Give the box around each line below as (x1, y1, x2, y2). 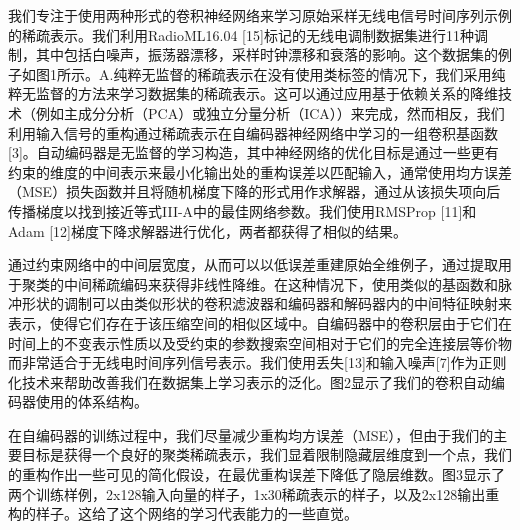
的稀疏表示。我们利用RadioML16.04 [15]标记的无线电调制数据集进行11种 (8, 24, 474, 45)
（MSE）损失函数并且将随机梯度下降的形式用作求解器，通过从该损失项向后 (8, 181, 501, 202)
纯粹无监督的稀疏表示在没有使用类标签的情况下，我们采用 (113, 63, 492, 84)
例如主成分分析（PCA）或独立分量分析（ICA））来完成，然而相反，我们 (35, 102, 505, 123)
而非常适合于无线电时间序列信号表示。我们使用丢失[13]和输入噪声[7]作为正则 (8, 352, 507, 373)
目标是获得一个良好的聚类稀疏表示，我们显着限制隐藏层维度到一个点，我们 (21, 444, 512, 465)
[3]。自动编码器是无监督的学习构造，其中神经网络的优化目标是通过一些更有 (8, 142, 499, 163)
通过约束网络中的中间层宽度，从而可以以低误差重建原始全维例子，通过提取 (8, 254, 498, 275)
